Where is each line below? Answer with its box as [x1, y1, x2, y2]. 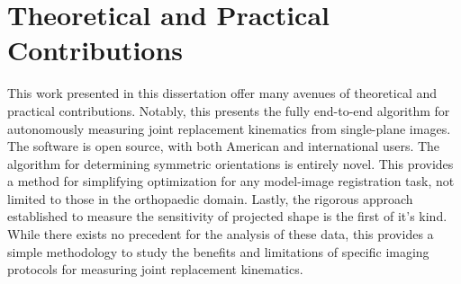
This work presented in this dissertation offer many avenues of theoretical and [7, 84, 438, 102]
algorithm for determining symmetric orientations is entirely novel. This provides [7, 154, 454, 173]
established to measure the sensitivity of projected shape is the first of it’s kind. [7, 207, 447, 226]
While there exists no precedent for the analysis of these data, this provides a [7, 225, 434, 244]
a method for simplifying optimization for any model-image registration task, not [7, 172, 455, 191]
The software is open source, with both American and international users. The [7, 137, 440, 155]
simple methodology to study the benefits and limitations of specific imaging [7, 242, 429, 261]
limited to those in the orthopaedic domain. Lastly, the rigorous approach [7, 189, 413, 208]
